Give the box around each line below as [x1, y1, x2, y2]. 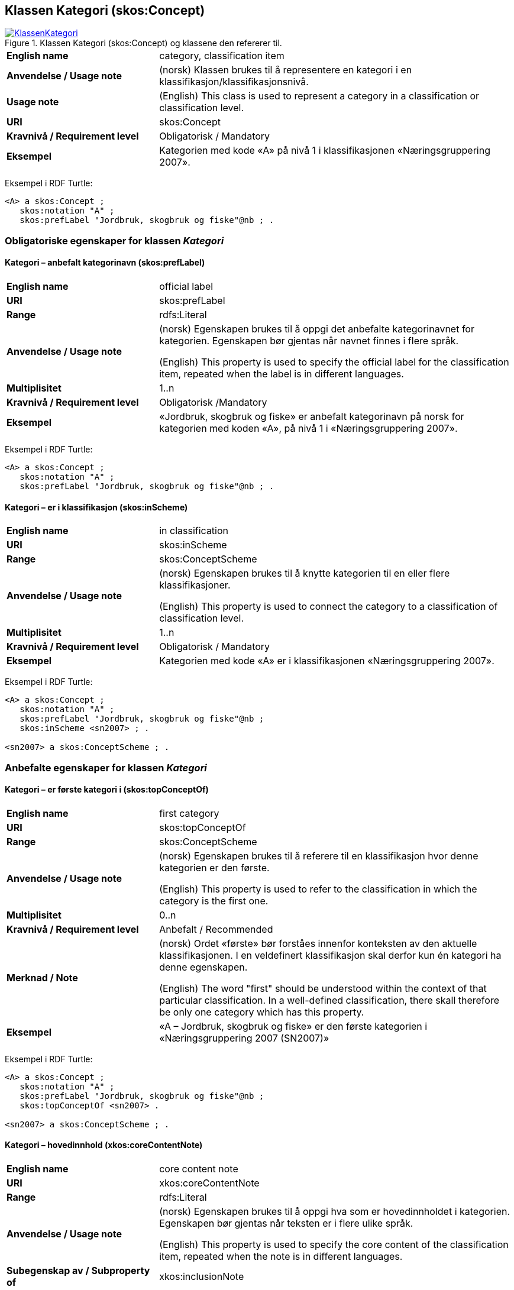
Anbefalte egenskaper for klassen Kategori [5, 761, 207, 774]
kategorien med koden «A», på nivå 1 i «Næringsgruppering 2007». [159, 422, 458, 435]
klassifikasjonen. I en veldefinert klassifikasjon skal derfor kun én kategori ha [159, 949, 502, 961]
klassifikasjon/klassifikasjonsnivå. [159, 76, 309, 88]
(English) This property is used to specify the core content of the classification [159, 1239, 509, 1251]
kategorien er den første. [159, 861, 270, 874]
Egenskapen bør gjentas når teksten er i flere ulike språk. [159, 1217, 413, 1230]
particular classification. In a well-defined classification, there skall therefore [159, 994, 499, 1006]
